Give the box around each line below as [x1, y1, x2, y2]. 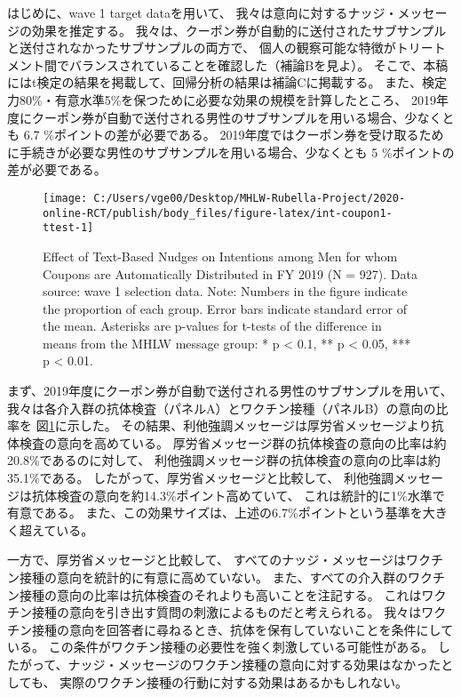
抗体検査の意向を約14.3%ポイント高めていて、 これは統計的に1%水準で [31, 485, 445, 504]
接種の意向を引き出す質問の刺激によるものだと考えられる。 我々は [31, 603, 422, 621]
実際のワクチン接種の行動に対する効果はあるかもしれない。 [60, 672, 409, 691]
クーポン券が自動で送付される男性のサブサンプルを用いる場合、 [31, 108, 405, 126]
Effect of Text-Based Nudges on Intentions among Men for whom [43, 246, 398, 265]
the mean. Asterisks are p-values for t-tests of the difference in [43, 316, 382, 335]
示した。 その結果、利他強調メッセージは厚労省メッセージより [67, 416, 432, 435]
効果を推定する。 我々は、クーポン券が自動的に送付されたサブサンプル [31, 20, 447, 39]
